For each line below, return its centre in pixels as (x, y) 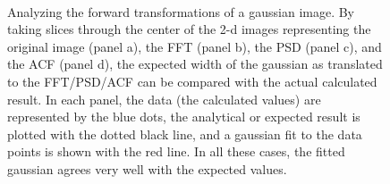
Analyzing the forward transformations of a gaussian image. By (181, 11)
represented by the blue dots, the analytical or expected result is (184, 117)
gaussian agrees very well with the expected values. (147, 168)
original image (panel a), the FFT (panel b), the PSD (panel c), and (195, 46)
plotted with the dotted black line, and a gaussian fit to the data (185, 134)
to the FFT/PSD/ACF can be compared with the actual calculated (192, 81)
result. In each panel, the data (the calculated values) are (164, 99)
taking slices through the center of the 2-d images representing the (189, 29)
